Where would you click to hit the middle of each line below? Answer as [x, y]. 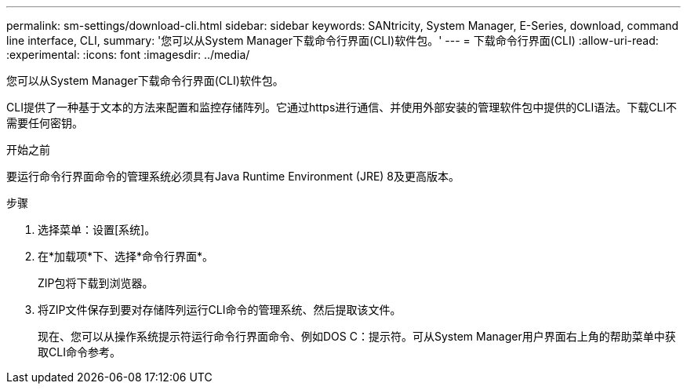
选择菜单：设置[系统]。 [97, 230]
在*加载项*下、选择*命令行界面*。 [126, 256]
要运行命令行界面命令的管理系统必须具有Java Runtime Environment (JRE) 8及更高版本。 [233, 176]
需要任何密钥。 [45, 123]
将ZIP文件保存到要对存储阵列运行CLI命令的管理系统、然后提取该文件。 [220, 310]
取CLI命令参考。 [79, 352]
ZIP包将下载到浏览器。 [96, 283]
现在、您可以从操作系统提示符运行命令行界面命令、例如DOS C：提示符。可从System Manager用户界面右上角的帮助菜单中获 [357, 336]
